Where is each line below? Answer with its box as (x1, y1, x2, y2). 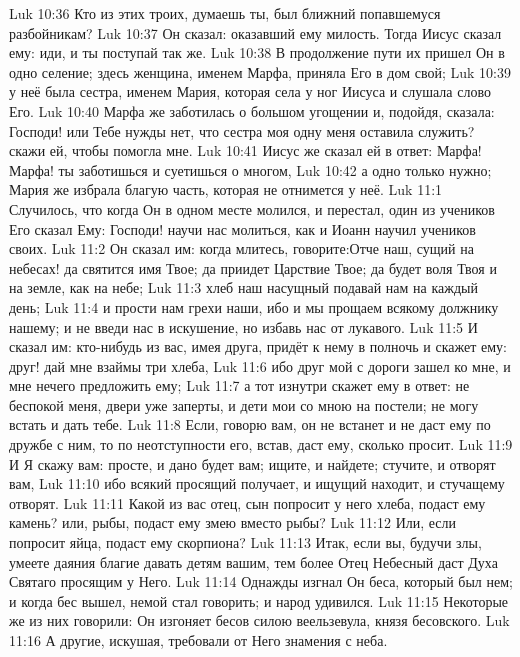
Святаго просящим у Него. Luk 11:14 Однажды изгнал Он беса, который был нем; (9, 571, 513, 592)
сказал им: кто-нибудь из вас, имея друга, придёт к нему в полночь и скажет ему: (9, 336, 507, 357)
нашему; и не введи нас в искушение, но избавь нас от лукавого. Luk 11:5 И (9, 316, 478, 337)
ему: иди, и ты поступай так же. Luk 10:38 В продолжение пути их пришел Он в (9, 42, 505, 63)
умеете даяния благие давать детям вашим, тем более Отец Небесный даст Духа (9, 551, 498, 572)
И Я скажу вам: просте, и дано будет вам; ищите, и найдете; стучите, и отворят (9, 453, 496, 474)
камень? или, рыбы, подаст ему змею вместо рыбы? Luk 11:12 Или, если (9, 512, 457, 533)
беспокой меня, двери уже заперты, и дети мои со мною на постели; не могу (9, 394, 479, 415)
